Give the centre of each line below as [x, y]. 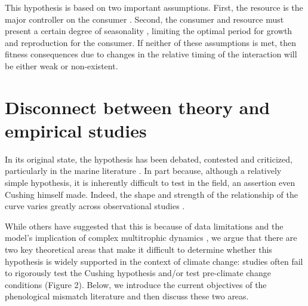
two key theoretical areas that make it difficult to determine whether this [138, 250]
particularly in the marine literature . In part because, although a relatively [143, 171]
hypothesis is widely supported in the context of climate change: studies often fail [154, 261]
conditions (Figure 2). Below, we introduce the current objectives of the [136, 284]
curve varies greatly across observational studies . [95, 206]
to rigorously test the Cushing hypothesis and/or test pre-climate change [138, 273]
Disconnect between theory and [138, 107]
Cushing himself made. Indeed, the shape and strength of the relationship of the [151, 194]
